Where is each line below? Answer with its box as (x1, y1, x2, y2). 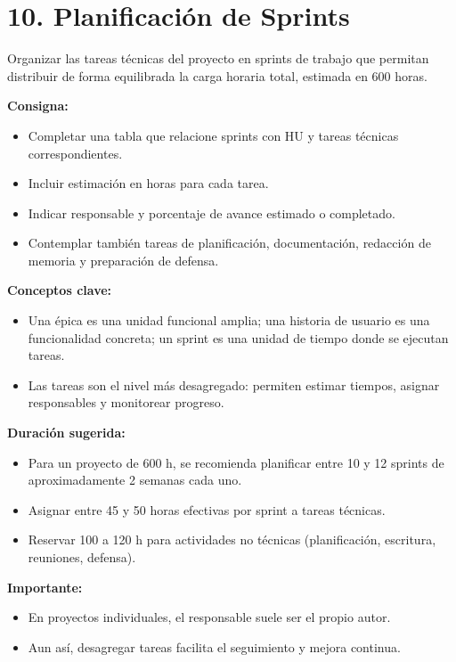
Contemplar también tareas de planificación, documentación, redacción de (28, 233, 431, 252)
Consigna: (7, 96, 69, 115)
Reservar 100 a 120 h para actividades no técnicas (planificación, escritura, (28, 530, 436, 549)
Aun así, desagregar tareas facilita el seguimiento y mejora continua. (28, 637, 401, 656)
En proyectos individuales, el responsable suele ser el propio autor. (28, 608, 391, 626)
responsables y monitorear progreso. (28, 393, 224, 412)
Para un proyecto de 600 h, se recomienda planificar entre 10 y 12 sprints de (28, 453, 444, 471)
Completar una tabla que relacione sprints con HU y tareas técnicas (28, 126, 399, 144)
